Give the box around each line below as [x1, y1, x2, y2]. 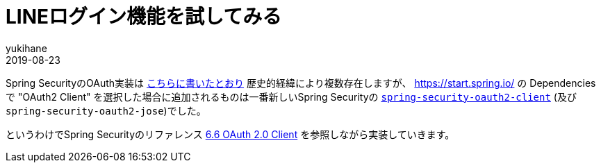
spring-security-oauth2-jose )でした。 [6, 104, 206, 117]
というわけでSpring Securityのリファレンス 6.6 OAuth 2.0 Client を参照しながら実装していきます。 [6, 128, 455, 140]
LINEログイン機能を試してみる [6, 5, 282, 28]
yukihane [6, 42, 47, 54]
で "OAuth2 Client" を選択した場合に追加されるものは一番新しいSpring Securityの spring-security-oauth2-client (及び [6, 90, 577, 103]
